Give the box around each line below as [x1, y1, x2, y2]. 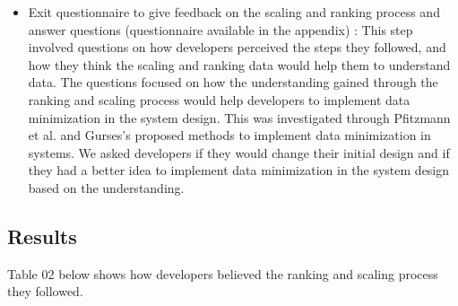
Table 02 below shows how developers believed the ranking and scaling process [7, 264, 438, 283]
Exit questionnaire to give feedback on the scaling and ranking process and [28, 3, 440, 21]
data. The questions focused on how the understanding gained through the [28, 73, 438, 92]
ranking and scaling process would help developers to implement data [28, 90, 410, 109]
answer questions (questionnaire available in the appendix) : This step [28, 20, 413, 39]
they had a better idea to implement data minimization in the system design [28, 161, 450, 179]
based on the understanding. [28, 178, 185, 197]
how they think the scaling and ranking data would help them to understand [28, 55, 451, 74]
